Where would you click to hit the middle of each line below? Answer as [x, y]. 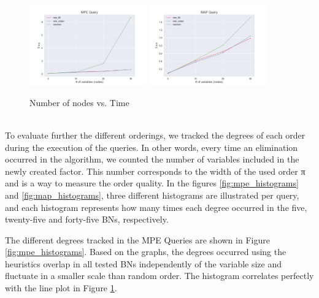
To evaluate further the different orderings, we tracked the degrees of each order [155, 135]
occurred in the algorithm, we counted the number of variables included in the [152, 159]
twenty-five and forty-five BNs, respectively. [87, 219]
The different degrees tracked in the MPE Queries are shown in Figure [137, 239]
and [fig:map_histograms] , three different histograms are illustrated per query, [152, 195]
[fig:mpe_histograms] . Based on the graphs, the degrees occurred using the [146, 252]
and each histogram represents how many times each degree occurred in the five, [156, 207]
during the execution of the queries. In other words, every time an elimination [152, 147]
